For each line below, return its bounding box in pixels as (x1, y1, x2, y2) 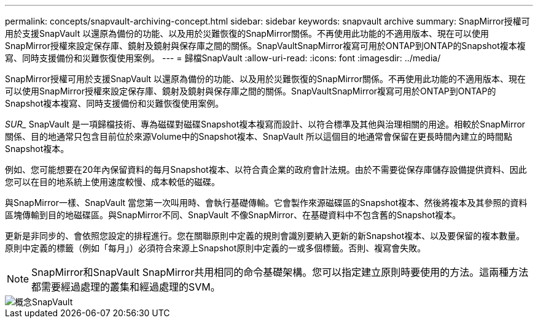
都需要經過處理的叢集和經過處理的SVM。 (31, 281, 220, 293)
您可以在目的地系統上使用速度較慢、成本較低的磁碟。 (5, 177, 220, 187)
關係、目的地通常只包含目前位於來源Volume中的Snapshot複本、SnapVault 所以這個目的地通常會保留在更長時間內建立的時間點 (5, 131, 512, 142)
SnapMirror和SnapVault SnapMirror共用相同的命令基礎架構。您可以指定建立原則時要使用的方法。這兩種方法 (31, 266, 529, 278)
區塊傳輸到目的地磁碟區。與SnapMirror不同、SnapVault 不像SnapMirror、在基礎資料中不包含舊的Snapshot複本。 (5, 210, 461, 220)
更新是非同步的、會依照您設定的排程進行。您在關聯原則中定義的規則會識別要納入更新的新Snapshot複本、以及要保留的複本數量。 (5, 230, 525, 241)
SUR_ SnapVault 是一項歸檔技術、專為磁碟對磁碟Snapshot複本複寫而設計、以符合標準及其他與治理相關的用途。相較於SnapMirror (5, 119, 526, 129)
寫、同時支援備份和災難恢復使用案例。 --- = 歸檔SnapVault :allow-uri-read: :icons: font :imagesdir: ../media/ (5, 53, 441, 63)
